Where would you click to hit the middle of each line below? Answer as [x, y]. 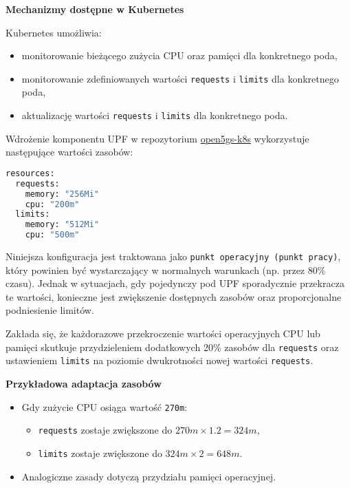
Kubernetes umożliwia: [54, 32]
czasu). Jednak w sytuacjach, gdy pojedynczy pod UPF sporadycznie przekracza [175, 283]
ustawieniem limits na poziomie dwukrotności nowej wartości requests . [160, 360]
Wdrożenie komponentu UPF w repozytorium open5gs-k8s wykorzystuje [157, 138]
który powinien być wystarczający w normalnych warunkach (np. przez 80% [166, 269]
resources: [30, 173]
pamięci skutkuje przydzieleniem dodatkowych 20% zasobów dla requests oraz [172, 347]
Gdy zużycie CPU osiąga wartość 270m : [105, 406]
